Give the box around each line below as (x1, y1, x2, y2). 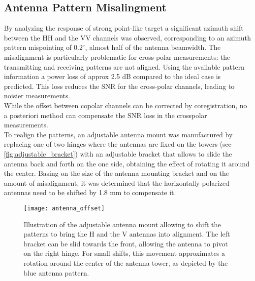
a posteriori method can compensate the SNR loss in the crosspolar (4, 110, 207, 120)
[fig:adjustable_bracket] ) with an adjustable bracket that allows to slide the (4, 148, 232, 159)
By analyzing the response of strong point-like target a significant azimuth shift (4, 23, 244, 33)
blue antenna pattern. (24, 267, 89, 278)
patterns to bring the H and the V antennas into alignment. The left (24, 229, 230, 239)
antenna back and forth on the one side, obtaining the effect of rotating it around (4, 158, 250, 168)
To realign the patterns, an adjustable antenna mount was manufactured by (4, 129, 233, 139)
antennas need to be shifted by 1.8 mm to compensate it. (4, 187, 176, 198)
